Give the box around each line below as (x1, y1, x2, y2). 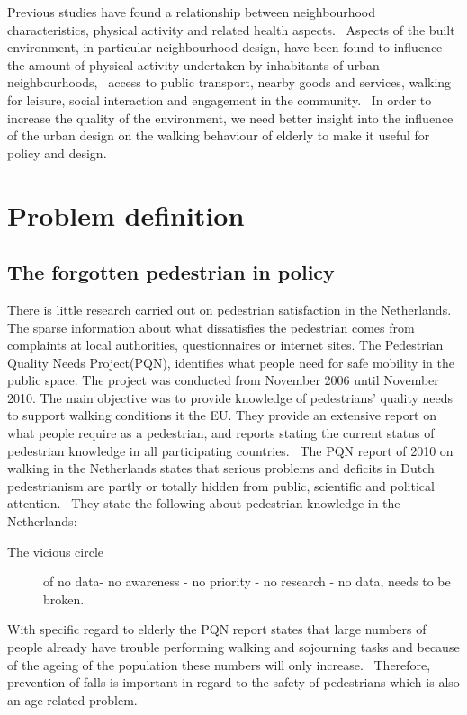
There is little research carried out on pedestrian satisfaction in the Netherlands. (7, 299, 452, 318)
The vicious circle (7, 541, 104, 560)
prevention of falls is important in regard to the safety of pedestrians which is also (7, 673, 460, 692)
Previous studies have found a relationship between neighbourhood (7, 3, 376, 21)
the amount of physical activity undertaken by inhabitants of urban (7, 55, 380, 74)
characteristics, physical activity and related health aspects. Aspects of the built (7, 20, 455, 39)
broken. (43, 589, 85, 608)
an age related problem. (7, 690, 138, 709)
